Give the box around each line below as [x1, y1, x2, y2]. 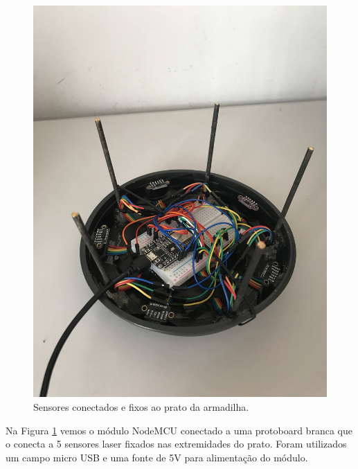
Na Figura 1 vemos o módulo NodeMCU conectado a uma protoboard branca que [6, 423, 352, 437]
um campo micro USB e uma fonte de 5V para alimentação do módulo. [6, 450, 308, 464]
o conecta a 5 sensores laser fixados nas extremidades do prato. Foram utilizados [6, 436, 347, 451]
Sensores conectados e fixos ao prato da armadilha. [33, 399, 249, 414]
